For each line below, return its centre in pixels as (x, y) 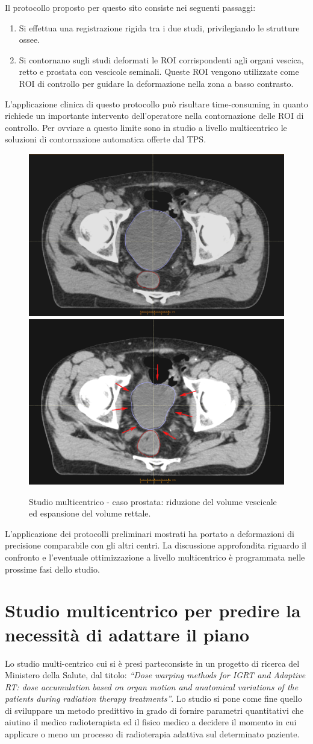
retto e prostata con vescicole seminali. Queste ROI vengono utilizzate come (159, 72)
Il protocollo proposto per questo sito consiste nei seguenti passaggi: (130, 7)
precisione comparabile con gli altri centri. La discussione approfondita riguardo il (156, 545)
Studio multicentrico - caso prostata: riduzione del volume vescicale (153, 501)
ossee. (29, 40)
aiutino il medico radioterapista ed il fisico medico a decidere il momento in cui (151, 722)
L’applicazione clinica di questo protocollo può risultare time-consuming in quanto (156, 103)
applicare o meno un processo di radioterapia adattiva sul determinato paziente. (152, 734)
